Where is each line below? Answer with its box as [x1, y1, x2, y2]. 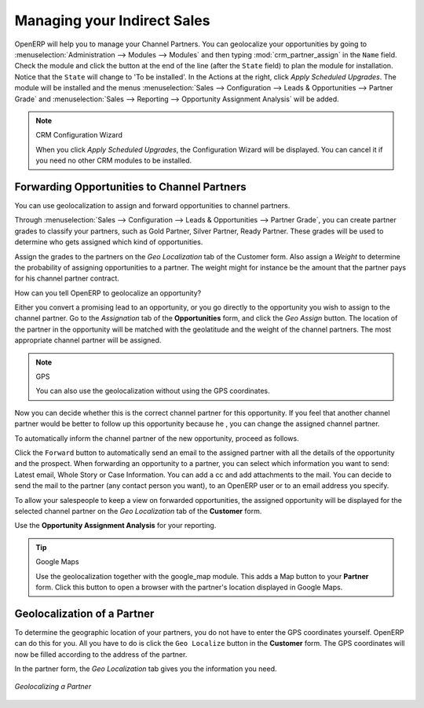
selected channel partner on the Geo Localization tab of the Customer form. [14, 506, 262, 515]
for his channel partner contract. [14, 273, 119, 283]
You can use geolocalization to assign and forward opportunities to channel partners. [14, 200, 291, 210]
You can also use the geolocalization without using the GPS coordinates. [35, 386, 270, 396]
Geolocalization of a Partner [14, 607, 155, 620]
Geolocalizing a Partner [14, 682, 92, 691]
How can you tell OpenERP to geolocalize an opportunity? [14, 288, 202, 298]
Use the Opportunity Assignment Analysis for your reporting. [14, 521, 217, 530]
